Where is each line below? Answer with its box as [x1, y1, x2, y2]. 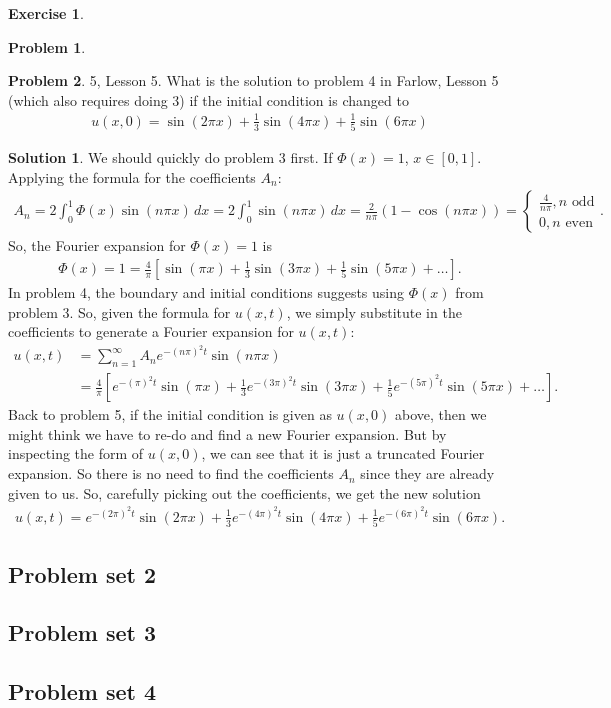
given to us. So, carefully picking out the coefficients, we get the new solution [8, 482, 481, 503]
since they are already [360, 463, 495, 484]
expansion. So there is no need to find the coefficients [8, 463, 334, 484]
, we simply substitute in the [286, 301, 462, 322]
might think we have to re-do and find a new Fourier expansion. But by [8, 423, 447, 444]
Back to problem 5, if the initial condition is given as [8, 404, 332, 425]
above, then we [395, 404, 487, 425]
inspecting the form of [8, 443, 144, 464]
